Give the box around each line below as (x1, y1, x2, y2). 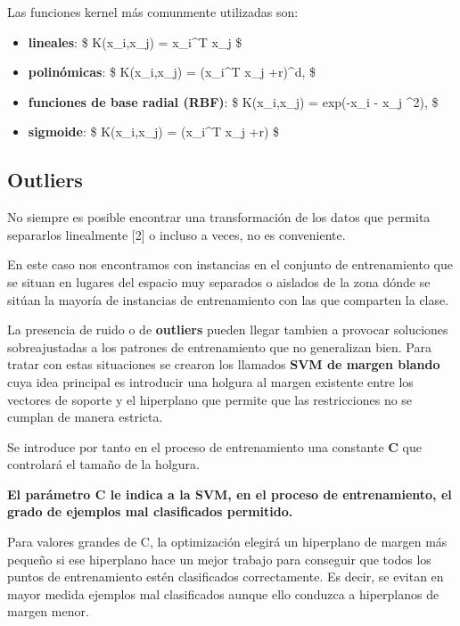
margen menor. (7, 602, 89, 621)
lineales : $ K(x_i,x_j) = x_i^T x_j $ (28, 32, 242, 51)
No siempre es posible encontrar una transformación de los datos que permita (7, 208, 431, 227)
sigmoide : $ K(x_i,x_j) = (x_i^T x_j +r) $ (28, 122, 280, 141)
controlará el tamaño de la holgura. (7, 455, 200, 474)
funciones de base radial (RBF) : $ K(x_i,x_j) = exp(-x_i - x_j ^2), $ (28, 92, 439, 111)
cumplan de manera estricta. (7, 408, 163, 426)
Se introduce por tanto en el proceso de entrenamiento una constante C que (7, 437, 422, 456)
